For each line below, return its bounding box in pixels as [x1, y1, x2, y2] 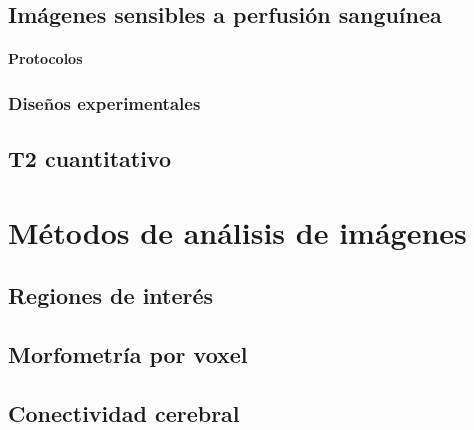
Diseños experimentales [8, 90, 201, 115]
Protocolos [8, 48, 83, 69]
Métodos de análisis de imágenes [8, 211, 467, 252]
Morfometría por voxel [8, 339, 248, 370]
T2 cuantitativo [8, 143, 172, 174]
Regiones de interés [8, 280, 214, 311]
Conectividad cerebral [8, 397, 240, 428]
